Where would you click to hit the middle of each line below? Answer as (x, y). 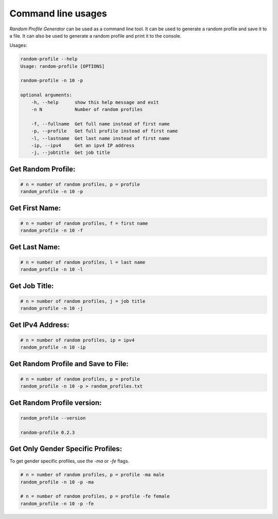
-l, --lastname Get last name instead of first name (100, 138)
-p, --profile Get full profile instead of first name (105, 131)
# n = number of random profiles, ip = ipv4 (77, 340)
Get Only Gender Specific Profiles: (66, 449)
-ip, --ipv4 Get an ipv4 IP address (83, 145)
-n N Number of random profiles (87, 110)
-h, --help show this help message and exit (95, 102)
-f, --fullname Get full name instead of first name (100, 124)
